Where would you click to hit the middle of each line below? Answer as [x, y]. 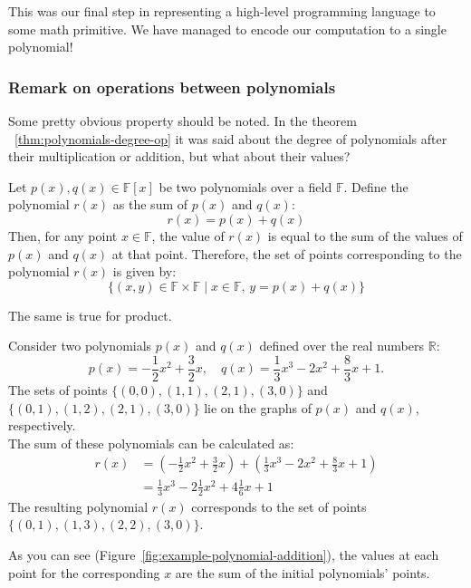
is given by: [144, 271]
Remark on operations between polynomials [172, 87]
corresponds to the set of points [279, 506]
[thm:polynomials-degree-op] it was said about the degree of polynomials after [231, 138]
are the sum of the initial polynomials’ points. [303, 572]
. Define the [376, 186]
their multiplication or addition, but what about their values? [179, 156]
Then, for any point [63, 235]
